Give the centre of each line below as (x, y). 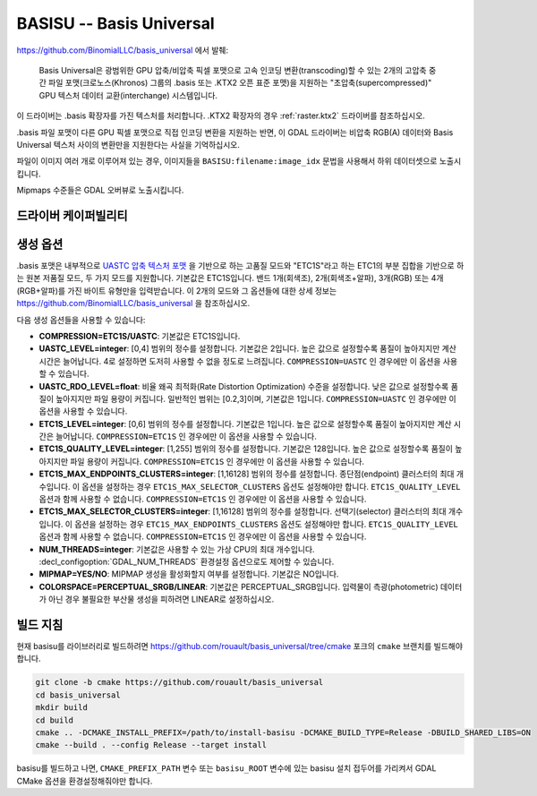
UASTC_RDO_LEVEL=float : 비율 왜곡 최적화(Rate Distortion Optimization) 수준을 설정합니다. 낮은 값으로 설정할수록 (244, 386)
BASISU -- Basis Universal (115, 23)
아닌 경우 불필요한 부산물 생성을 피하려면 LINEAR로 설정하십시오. (161, 599)
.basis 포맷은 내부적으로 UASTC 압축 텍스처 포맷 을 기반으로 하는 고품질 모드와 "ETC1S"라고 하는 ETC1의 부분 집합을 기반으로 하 (240, 265)
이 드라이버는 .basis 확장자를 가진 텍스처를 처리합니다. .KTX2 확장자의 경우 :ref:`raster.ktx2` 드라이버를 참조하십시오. (221, 116)
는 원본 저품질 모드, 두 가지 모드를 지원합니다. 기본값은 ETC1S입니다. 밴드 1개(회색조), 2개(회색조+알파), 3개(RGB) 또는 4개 (230, 278)
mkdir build (62, 708)
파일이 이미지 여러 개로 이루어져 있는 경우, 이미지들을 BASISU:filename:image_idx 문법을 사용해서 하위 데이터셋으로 (227, 161)
